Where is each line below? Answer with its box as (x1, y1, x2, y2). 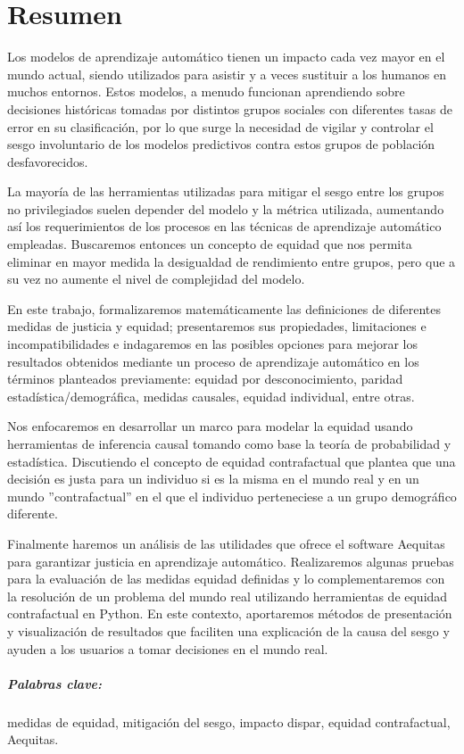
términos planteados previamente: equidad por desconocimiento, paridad (7, 369, 403, 388)
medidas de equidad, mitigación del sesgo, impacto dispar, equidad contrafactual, (7, 712, 451, 731)
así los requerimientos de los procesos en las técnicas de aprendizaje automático (7, 217, 442, 236)
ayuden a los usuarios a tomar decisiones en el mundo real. (7, 639, 328, 658)
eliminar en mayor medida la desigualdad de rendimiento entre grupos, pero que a (7, 252, 456, 270)
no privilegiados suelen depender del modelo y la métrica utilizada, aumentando (7, 199, 444, 218)
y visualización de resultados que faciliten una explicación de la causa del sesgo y (7, 621, 450, 640)
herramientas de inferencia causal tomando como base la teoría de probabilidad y (7, 435, 452, 452)
